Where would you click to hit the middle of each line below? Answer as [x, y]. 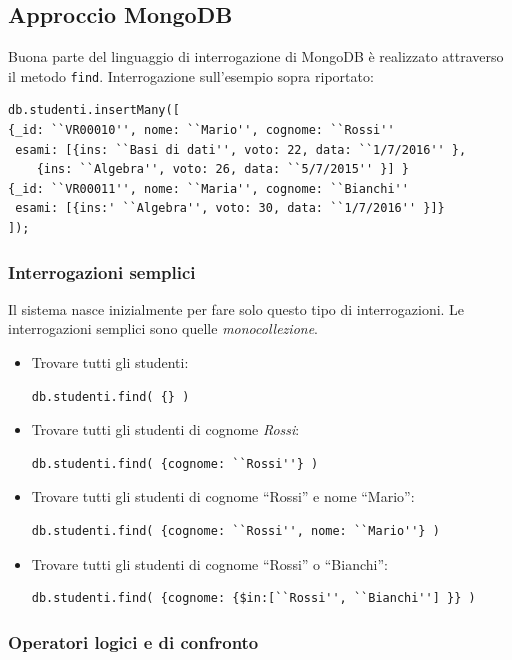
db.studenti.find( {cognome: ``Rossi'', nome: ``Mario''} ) [235, 530]
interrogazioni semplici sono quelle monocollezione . [163, 328]
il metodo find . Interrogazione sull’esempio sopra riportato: [191, 75]
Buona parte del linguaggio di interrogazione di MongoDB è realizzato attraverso [256, 56]
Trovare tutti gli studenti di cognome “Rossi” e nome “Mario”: [223, 496]
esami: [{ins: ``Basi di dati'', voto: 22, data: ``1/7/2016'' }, [241, 149]
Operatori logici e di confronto [133, 641]
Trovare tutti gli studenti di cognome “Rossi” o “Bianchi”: [209, 563]
